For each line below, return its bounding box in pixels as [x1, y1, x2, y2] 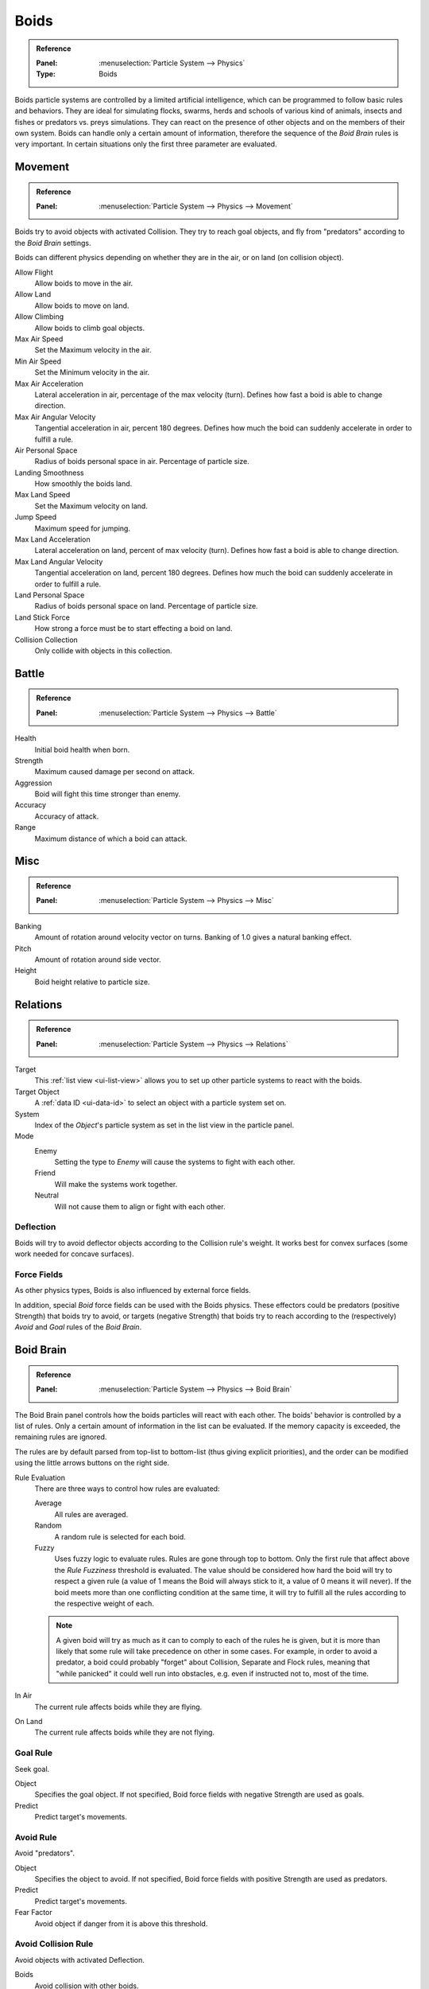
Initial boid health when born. [34, 745, 130, 754]
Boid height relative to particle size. [34, 977, 150, 987]
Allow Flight [14, 267, 53, 277]
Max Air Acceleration [14, 379, 83, 388]
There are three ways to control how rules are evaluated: [34, 1484, 220, 1493]
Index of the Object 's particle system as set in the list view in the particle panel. [34, 1120, 294, 1130]
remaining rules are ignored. [14, 1432, 107, 1442]
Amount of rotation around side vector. [34, 955, 162, 964]
